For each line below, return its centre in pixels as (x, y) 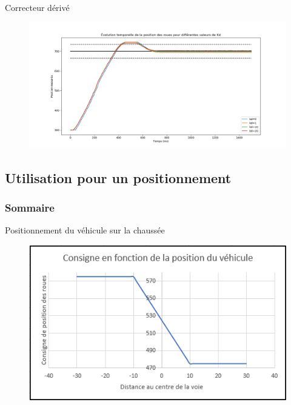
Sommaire (30, 208)
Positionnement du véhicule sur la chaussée (85, 230)
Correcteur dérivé (37, 7)
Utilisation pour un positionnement (118, 177)
